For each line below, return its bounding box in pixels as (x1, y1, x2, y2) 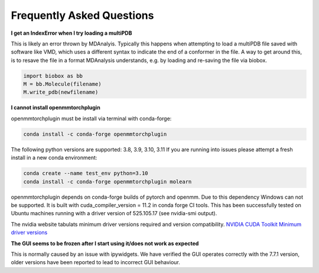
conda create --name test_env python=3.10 (23, 170, 148, 177)
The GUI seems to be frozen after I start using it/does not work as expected (11, 239, 199, 247)
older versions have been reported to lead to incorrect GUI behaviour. (11, 259, 180, 266)
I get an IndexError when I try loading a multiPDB (11, 29, 132, 37)
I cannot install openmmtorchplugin (11, 104, 100, 111)
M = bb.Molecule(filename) (23, 81, 102, 88)
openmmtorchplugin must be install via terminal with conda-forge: (11, 115, 172, 122)
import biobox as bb (23, 73, 83, 79)
